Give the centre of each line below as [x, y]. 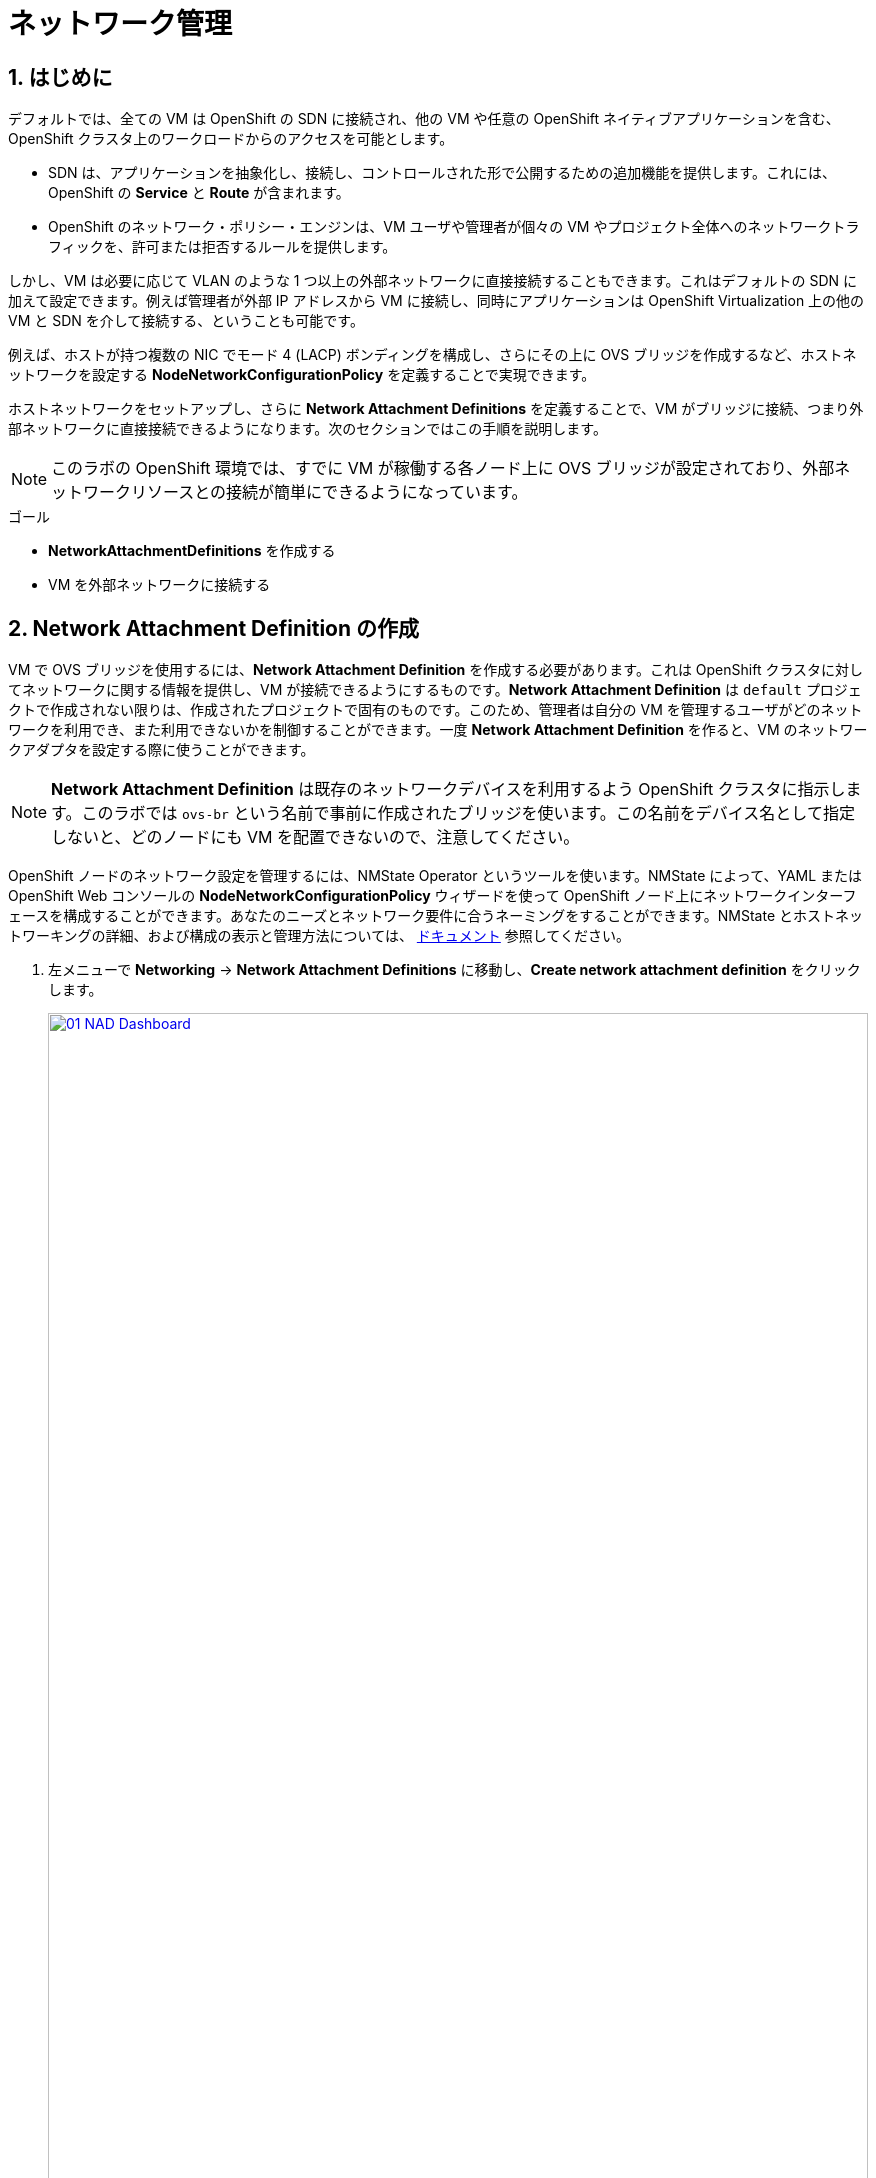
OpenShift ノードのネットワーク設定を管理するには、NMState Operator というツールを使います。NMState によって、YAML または [435, 876]
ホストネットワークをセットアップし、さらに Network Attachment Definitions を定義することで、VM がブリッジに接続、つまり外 [436, 409]
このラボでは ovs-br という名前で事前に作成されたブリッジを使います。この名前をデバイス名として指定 [468, 813]
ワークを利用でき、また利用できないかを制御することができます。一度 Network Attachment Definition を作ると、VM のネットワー [438, 730]
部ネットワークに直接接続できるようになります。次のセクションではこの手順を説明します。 [307, 429]
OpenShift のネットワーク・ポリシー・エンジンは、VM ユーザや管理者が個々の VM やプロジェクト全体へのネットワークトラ [454, 227]
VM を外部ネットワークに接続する [159, 585]
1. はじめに [60, 77]
